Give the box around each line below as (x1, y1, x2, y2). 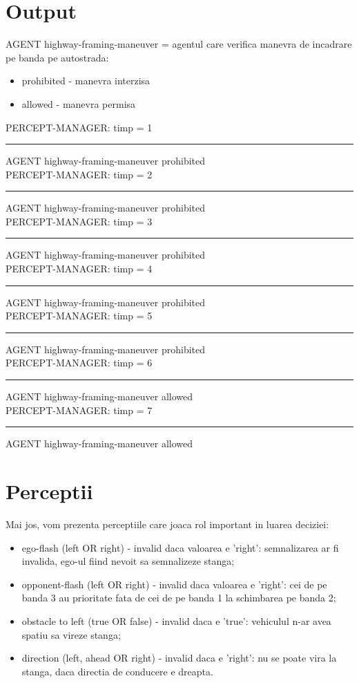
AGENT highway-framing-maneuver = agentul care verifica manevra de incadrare (6, 37, 352, 51)
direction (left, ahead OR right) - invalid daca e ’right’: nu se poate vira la (21, 651, 337, 665)
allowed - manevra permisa (21, 96, 136, 111)
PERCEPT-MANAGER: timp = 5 (6, 308, 153, 323)
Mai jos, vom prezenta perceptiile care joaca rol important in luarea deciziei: (6, 516, 329, 531)
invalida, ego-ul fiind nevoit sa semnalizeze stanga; (21, 554, 235, 568)
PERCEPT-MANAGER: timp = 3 (6, 214, 153, 228)
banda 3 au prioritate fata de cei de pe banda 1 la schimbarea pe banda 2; (21, 590, 336, 605)
